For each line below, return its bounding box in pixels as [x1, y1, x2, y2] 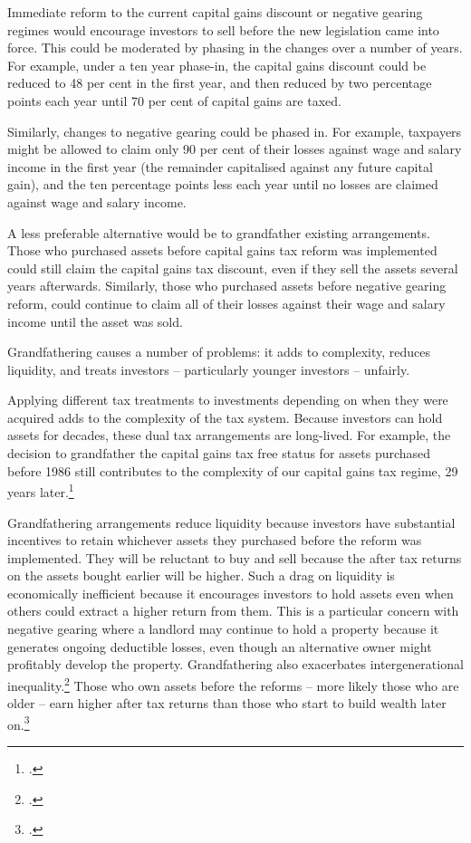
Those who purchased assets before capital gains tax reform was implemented [7, 241, 437, 260]
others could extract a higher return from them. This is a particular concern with [7, 601, 459, 620]
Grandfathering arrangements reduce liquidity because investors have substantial [7, 513, 456, 532]
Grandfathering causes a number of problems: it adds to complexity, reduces [7, 342, 430, 361]
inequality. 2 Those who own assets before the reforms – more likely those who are [7, 673, 459, 695]
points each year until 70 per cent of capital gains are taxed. [7, 91, 341, 110]
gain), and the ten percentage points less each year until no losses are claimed [7, 175, 438, 194]
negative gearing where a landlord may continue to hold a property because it [7, 619, 439, 638]
